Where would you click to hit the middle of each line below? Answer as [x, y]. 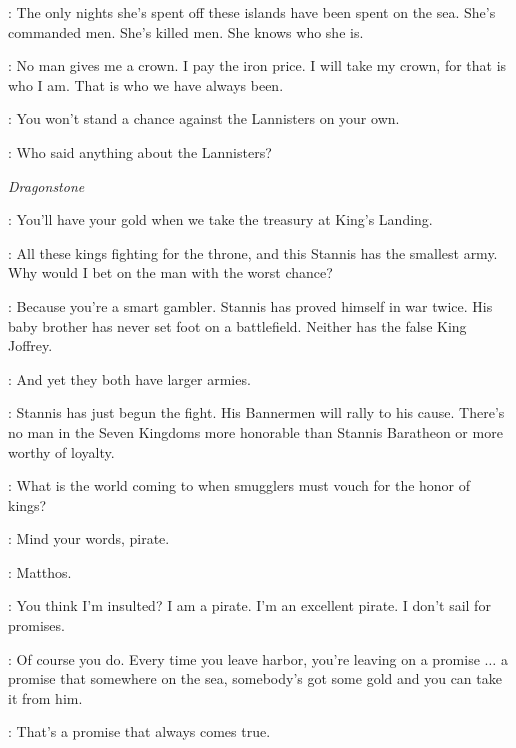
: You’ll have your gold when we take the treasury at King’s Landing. [220, 219]
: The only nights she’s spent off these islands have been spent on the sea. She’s [252, 12]
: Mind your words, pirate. [89, 538]
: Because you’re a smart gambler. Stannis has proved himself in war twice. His [250, 305]
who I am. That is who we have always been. [146, 84]
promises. [36, 625]
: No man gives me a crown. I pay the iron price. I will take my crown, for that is [257, 65]
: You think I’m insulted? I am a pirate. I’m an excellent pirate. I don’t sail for [249, 605]
